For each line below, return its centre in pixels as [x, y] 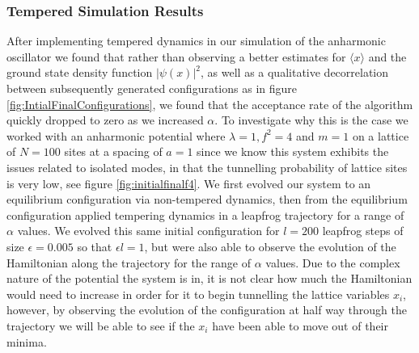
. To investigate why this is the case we [311, 120]
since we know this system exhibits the [293, 151]
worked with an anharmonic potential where [116, 135]
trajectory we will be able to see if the [101, 325]
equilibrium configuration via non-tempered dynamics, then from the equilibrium [207, 199]
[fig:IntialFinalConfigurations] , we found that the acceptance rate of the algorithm [210, 104]
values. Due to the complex [333, 262]
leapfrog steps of [363, 231]
